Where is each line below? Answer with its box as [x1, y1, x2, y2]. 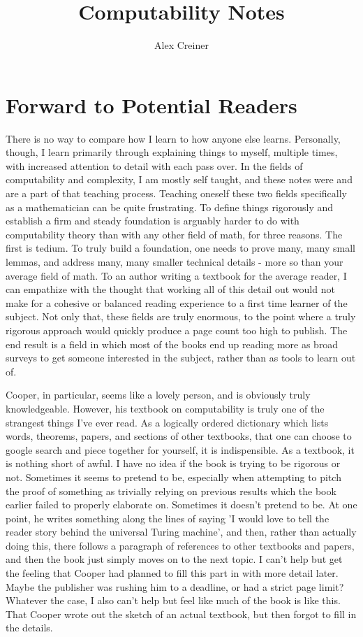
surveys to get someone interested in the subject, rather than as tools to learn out [6, 350, 356, 365]
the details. [6, 620, 53, 635]
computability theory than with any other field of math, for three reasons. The [6, 227, 343, 241]
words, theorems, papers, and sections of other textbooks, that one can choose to [6, 429, 352, 443]
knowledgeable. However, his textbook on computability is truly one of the [6, 401, 325, 415]
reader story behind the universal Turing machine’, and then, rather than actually [6, 524, 357, 539]
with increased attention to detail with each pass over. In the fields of [6, 158, 303, 173]
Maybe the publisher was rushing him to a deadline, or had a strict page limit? [6, 579, 344, 594]
